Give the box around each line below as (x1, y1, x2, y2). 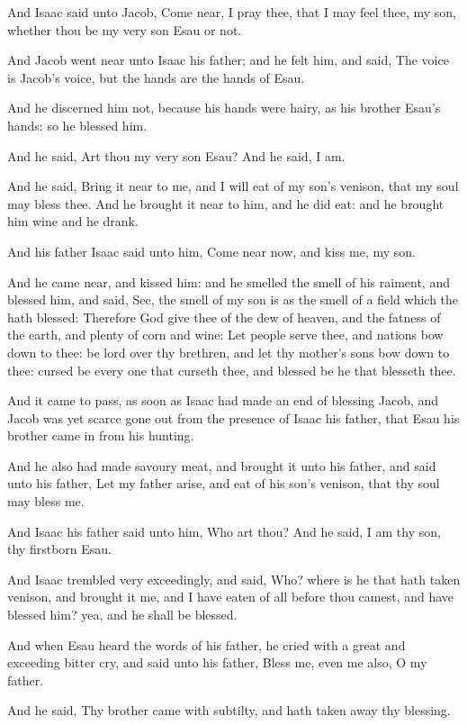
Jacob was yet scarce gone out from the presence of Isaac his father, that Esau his (7, 408, 460, 427)
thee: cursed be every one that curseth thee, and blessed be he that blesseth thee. (7, 360, 456, 379)
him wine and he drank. (7, 212, 139, 231)
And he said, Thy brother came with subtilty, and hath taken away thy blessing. (7, 701, 451, 720)
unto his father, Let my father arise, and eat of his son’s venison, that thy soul (7, 474, 440, 493)
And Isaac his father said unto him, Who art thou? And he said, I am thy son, (7, 521, 441, 540)
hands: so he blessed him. (7, 115, 148, 134)
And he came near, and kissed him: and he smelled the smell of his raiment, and (7, 272, 450, 291)
